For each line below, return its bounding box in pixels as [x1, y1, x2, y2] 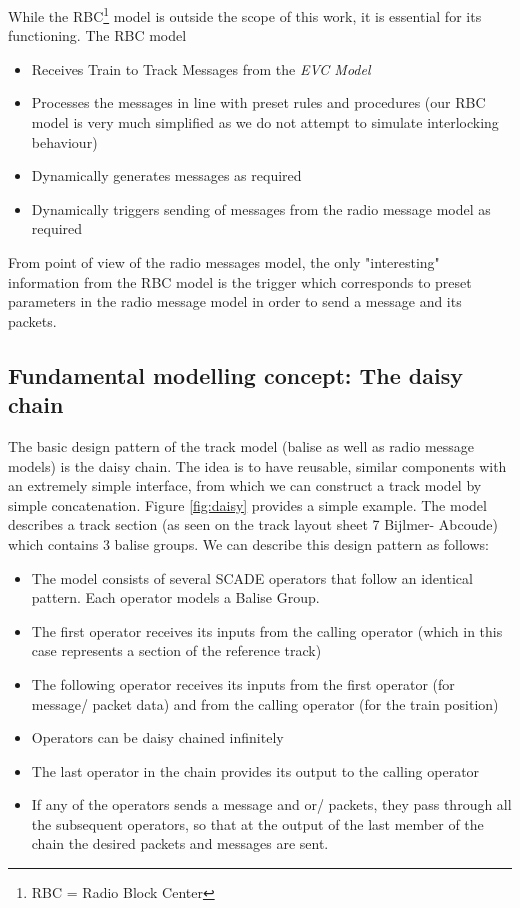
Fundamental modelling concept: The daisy [8, 359, 464, 390]
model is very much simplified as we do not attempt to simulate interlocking [31, 112, 499, 133]
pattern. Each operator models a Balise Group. [31, 587, 320, 608]
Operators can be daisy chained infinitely [31, 727, 284, 748]
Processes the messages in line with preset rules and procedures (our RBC [31, 92, 486, 113]
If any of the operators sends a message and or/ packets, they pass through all [31, 794, 512, 815]
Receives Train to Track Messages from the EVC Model [31, 58, 371, 79]
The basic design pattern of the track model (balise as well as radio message [8, 435, 475, 456]
